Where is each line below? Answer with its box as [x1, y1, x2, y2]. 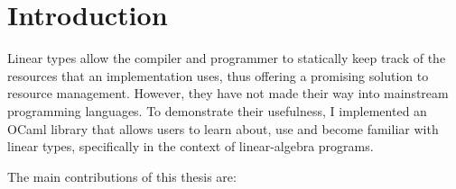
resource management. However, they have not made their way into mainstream [7, 84, 449, 103]
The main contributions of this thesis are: [7, 166, 237, 185]
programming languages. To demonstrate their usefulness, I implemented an [7, 101, 427, 120]
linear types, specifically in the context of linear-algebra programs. [7, 137, 374, 156]
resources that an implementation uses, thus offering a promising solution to [7, 66, 429, 85]
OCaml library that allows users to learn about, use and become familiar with [7, 119, 439, 138]
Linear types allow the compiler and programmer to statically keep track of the [7, 49, 446, 67]
